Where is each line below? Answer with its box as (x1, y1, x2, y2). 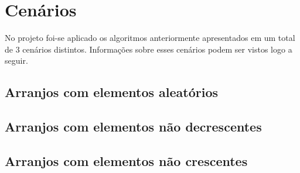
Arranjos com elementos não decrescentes (5, 117, 262, 136)
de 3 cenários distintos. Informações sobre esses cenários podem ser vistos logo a (5, 43, 292, 55)
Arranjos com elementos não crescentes (5, 151, 248, 169)
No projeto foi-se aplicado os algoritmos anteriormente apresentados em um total (5, 32, 295, 44)
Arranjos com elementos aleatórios (5, 83, 219, 101)
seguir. (5, 54, 28, 67)
